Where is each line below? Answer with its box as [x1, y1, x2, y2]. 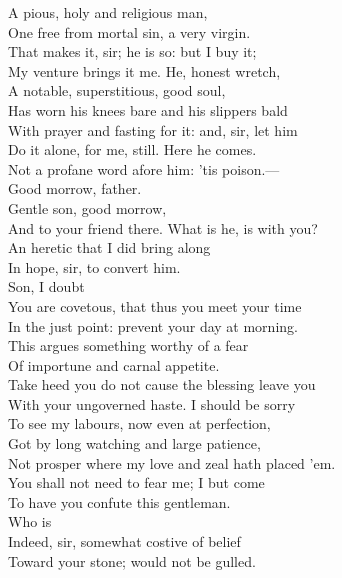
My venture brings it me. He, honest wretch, [8, 60, 281, 81]
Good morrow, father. [8, 178, 142, 199]
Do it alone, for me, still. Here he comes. [8, 139, 257, 160]
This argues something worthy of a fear [8, 335, 249, 356]
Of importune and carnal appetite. [8, 354, 220, 375]
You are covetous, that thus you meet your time [8, 295, 302, 316]
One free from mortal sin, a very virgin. [8, 21, 251, 42]
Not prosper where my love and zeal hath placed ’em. [8, 452, 336, 473]
